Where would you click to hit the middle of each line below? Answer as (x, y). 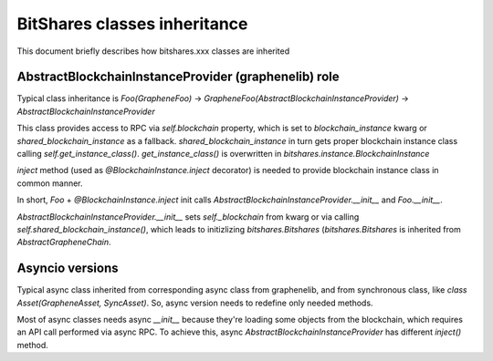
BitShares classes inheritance (132, 24)
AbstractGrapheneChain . (64, 242)
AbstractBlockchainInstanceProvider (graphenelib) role (178, 77)
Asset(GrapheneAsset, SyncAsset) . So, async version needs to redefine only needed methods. (195, 303)
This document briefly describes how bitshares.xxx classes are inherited (153, 51)
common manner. (50, 183)
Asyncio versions (68, 268)
